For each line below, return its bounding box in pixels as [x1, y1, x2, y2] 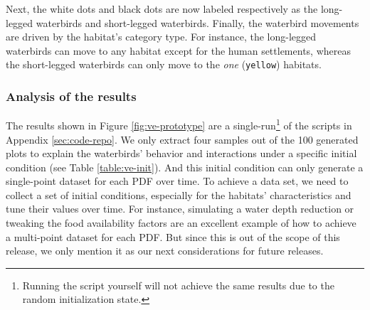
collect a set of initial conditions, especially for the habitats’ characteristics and [6, 187, 351, 202]
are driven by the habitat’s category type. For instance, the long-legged [6, 29, 317, 44]
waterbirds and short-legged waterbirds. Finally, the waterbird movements [36, 15, 359, 30]
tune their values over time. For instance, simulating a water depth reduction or [6, 201, 354, 216]
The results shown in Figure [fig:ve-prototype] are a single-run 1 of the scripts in [6, 116, 352, 132]
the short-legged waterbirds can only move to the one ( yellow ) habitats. [6, 57, 322, 72]
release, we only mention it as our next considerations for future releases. [6, 243, 324, 258]
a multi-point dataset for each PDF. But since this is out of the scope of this [6, 229, 340, 244]
